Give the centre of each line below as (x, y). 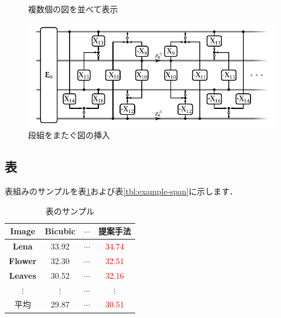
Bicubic (60, 231)
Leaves (23, 275)
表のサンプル (70, 211)
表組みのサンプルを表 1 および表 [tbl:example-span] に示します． (121, 191)
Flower (23, 260)
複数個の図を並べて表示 (73, 9)
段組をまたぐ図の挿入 (69, 135)
